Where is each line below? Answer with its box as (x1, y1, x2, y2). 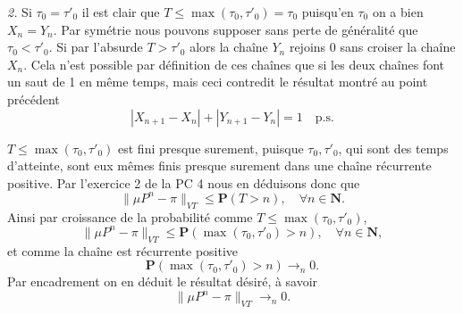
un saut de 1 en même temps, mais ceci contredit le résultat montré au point (7, 72, 428, 91)
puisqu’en (301, 3, 354, 21)
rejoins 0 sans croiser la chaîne (289, 37, 456, 56)
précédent (7, 89, 60, 108)
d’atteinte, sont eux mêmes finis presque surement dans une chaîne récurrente (7, 156, 432, 175)
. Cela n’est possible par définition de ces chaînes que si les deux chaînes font (23, 54, 445, 73)
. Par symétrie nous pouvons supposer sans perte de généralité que (53, 20, 418, 38)
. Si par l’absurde (48, 37, 143, 56)
